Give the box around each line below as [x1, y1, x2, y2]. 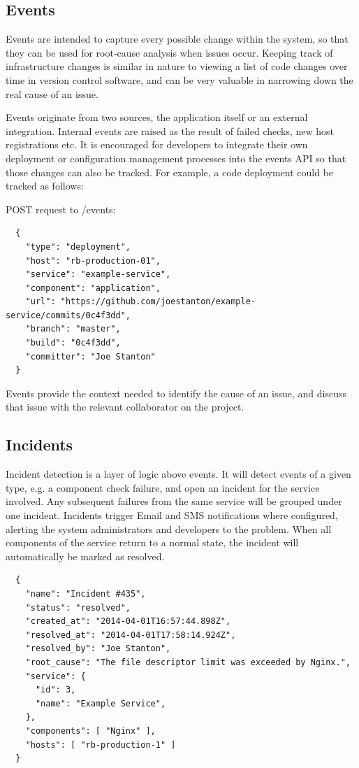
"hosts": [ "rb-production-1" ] [25, 739, 176, 750]
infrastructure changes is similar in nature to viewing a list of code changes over [6, 59, 348, 73]
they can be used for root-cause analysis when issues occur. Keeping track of [6, 45, 333, 59]
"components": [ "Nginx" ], [25, 725, 156, 736]
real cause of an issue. [6, 86, 98, 101]
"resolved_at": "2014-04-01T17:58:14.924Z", [25, 630, 236, 640]
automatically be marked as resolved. [6, 548, 165, 563]
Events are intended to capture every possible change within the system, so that [6, 31, 349, 46]
